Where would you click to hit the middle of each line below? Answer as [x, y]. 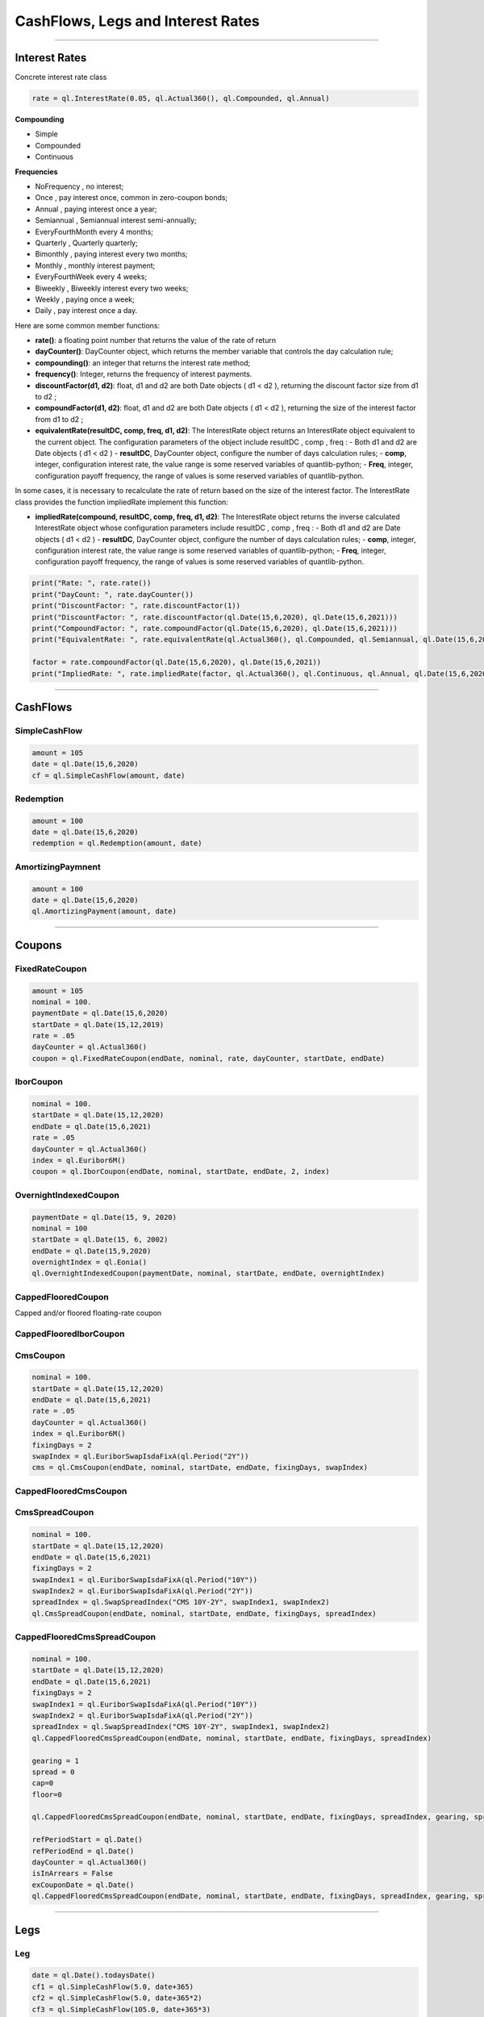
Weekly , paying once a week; [85, 299]
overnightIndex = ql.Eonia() [90, 1262]
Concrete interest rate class [61, 77]
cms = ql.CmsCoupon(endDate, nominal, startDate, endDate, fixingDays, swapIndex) [200, 1468]
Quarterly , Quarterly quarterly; [87, 243]
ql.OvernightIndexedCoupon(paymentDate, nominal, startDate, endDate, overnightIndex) [209, 1274]
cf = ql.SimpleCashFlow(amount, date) [108, 775]
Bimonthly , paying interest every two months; [112, 254]
